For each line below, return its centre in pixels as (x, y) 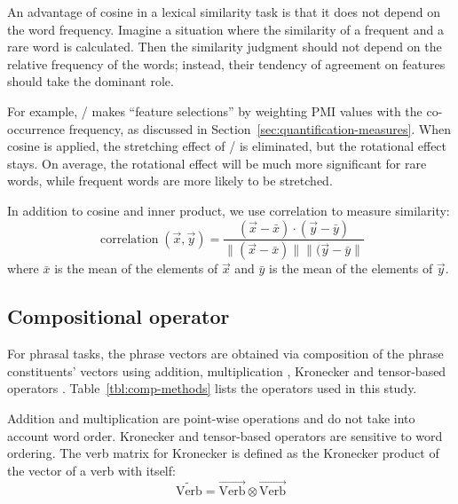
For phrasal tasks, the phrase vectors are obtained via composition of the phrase (225, 354)
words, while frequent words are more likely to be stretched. (170, 181)
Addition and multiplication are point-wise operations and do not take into (211, 417)
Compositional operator (118, 316)
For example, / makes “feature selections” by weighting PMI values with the (215, 110)
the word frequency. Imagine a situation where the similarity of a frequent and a (225, 29)
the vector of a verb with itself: (91, 470)
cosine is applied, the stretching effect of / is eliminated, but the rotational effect (227, 146)
